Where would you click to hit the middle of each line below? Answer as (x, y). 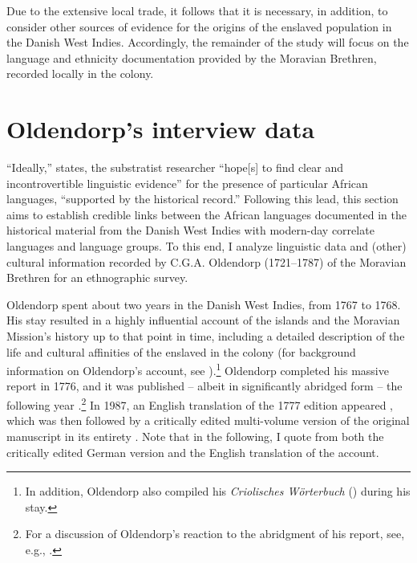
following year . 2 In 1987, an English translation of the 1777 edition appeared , (200, 404)
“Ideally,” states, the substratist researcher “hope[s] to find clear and (175, 167)
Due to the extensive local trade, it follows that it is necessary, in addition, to (197, 10)
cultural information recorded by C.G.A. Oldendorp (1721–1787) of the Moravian (206, 261)
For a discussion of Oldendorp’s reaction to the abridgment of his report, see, (215, 534)
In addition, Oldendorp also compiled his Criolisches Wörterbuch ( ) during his (218, 491)
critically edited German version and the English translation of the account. (193, 452)
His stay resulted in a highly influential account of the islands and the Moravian (203, 320)
